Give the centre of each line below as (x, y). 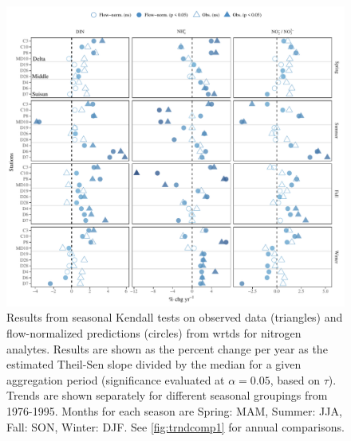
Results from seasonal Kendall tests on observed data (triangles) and (175, 317)
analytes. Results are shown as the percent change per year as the (167, 348)
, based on (295, 379)
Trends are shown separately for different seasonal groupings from (167, 395)
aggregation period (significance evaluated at (116, 379)
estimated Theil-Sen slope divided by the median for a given (154, 364)
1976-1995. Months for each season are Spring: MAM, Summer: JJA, (174, 410)
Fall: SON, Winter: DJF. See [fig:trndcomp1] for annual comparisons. (175, 426)
